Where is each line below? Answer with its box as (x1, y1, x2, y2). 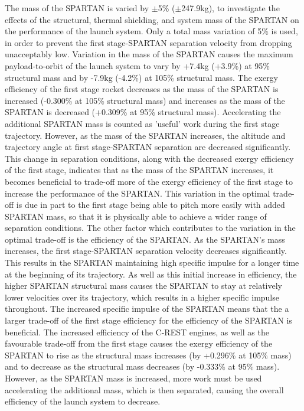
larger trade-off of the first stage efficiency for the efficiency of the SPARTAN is (5, 314, 292, 327)
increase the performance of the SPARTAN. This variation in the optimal (5, 187, 270, 199)
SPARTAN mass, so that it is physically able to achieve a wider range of (5, 210, 267, 222)
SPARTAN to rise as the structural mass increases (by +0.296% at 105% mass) (5, 348, 292, 361)
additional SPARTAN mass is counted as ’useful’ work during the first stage (5, 117, 280, 129)
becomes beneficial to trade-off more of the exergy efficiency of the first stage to (5, 175, 293, 187)
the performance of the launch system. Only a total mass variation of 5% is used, (5, 25, 298, 37)
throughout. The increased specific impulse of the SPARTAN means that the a (5, 302, 289, 315)
